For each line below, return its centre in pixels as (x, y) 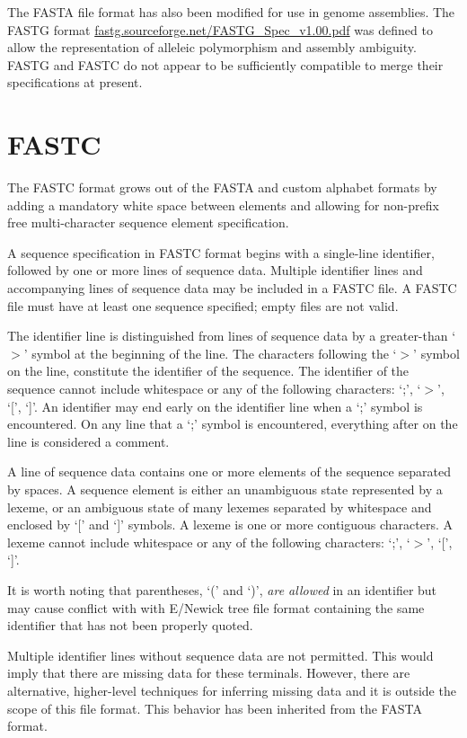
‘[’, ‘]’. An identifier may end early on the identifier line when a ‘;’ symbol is (215, 406)
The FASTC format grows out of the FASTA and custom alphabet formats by (222, 187)
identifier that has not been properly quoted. (130, 625)
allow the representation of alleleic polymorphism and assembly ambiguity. (212, 47)
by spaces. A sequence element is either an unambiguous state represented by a (225, 489)
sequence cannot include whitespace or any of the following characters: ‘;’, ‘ (214, 389)
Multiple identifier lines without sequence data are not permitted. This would (220, 655)
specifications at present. (75, 82)
